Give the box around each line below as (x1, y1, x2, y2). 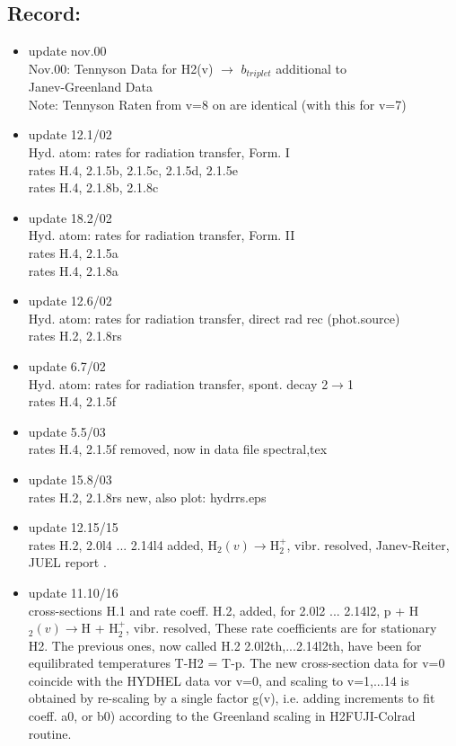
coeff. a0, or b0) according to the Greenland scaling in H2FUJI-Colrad (28, 706, 416, 725)
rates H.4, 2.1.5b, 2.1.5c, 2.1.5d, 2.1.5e (28, 160, 238, 179)
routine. (28, 724, 72, 742)
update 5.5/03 (28, 422, 106, 440)
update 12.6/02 (28, 291, 112, 310)
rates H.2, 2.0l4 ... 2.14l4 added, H (28, 535, 217, 554)
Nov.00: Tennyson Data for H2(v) (28, 58, 214, 77)
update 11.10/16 (28, 582, 118, 601)
